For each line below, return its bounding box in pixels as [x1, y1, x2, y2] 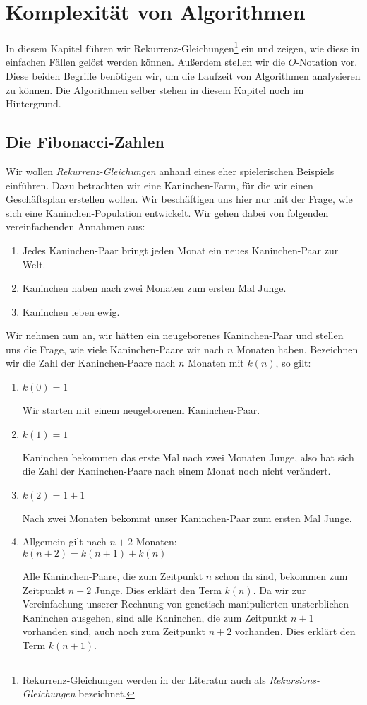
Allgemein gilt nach [22, 534, 107, 549]
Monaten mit [188, 355, 244, 370]
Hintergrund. [6, 96, 61, 111]
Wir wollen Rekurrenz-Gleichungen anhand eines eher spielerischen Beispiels [6, 163, 335, 178]
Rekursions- [269, 672, 320, 687]
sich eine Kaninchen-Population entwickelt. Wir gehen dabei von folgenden [6, 205, 329, 220]
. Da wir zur [253, 582, 306, 597]
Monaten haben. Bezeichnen [236, 341, 359, 356]
